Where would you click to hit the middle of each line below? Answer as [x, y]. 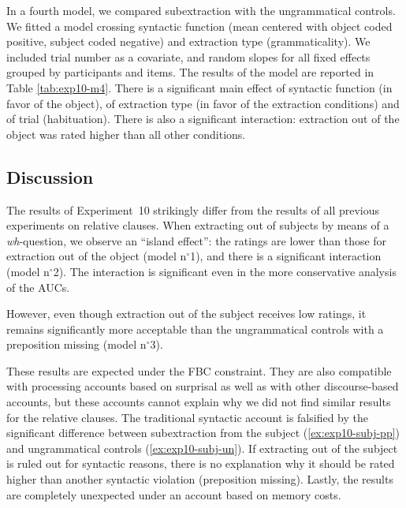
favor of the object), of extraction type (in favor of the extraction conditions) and [203, 103]
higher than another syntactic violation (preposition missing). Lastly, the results [200, 479]
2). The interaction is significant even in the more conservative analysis [225, 271]
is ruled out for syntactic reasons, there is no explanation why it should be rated [201, 463]
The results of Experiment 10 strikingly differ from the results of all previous [193, 209]
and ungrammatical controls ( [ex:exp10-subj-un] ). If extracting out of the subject [202, 448]
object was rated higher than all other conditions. [126, 134]
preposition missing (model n [76, 344]
